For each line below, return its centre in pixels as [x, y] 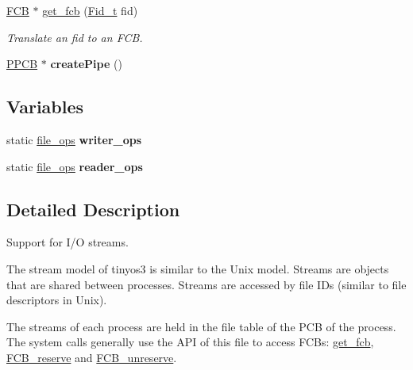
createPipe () [86, 64]
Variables [45, 107]
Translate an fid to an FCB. [75, 37]
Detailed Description [93, 209]
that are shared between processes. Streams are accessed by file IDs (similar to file [206, 284]
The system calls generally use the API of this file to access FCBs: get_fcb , [190, 342]
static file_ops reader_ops [75, 166]
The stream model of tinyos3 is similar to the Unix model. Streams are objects [198, 268]
